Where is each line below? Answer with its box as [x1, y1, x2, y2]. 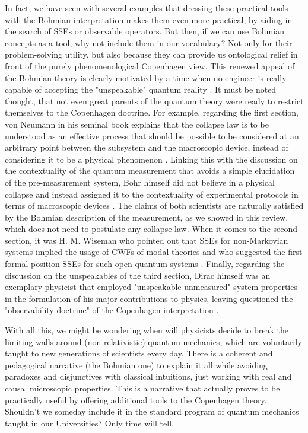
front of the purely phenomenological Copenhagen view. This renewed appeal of [5, 59, 295, 72]
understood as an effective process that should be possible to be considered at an [5, 129, 299, 142]
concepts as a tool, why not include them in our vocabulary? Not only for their [5, 36, 293, 49]
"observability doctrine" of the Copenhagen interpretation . [5, 304, 219, 316]
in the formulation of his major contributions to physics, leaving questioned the [5, 292, 293, 304]
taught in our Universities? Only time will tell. [5, 416, 174, 429]
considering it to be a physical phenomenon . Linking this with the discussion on [5, 152, 298, 165]
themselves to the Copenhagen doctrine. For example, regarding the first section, [5, 106, 299, 119]
